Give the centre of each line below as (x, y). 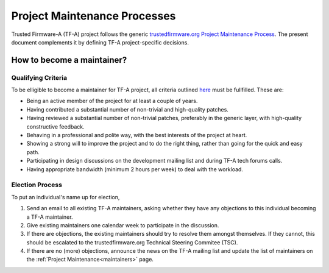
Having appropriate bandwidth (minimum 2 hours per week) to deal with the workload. (135, 169)
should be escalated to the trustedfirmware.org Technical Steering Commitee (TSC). (132, 242)
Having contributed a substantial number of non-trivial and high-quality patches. (127, 109)
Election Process (37, 185)
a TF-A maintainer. (50, 217)
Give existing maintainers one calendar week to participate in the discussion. (123, 225)
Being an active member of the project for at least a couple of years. (112, 101)
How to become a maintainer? (69, 60)
